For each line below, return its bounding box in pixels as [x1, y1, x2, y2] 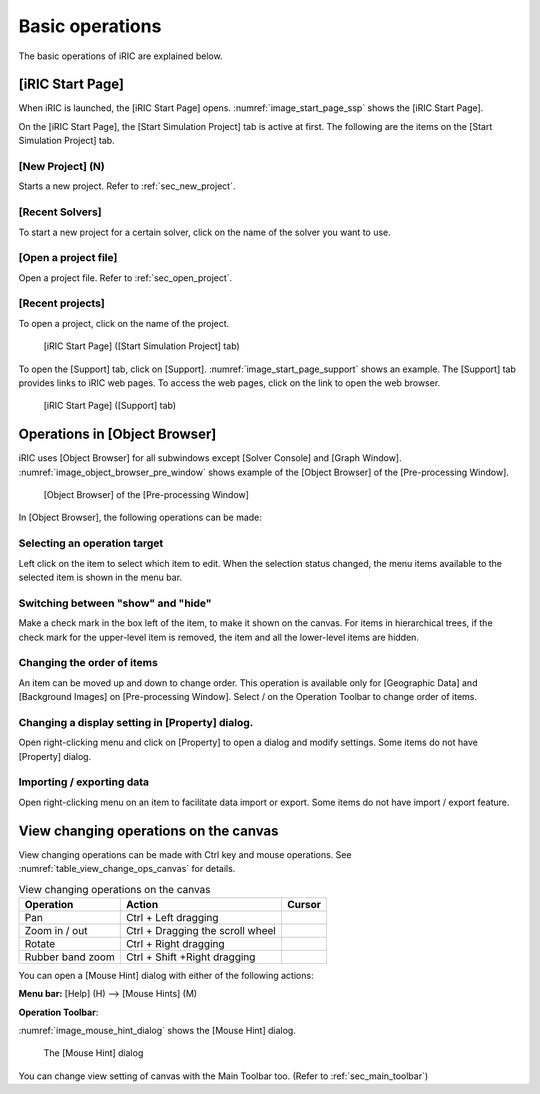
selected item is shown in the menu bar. [18, 571, 183, 583]
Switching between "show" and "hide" [18, 596, 212, 610]
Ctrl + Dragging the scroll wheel [125, 923, 277, 937]
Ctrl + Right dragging [125, 936, 225, 950]
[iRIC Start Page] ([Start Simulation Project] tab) [43, 340, 240, 352]
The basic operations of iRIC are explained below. [18, 50, 224, 62]
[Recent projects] [18, 296, 105, 310]
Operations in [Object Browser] [18, 426, 217, 443]
